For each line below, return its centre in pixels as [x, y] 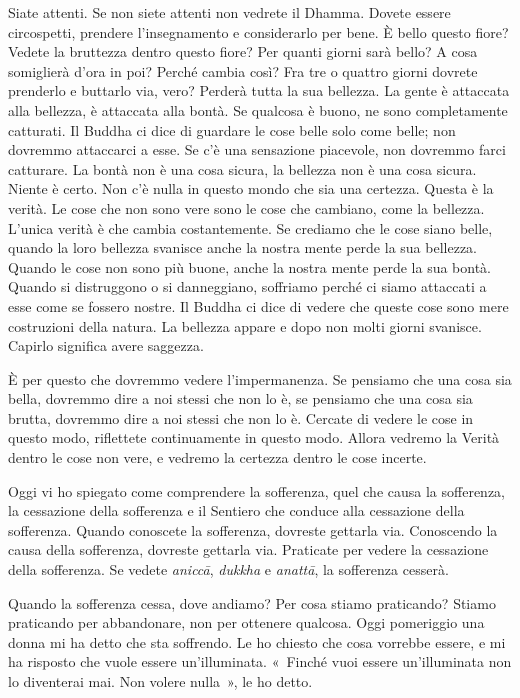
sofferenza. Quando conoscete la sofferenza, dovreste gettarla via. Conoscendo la [253, 529]
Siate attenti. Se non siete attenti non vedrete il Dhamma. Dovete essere [229, 12]
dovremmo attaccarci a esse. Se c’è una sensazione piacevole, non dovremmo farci [257, 149]
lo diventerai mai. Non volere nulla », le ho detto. [160, 681]
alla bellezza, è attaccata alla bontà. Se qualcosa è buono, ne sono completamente [258, 109]
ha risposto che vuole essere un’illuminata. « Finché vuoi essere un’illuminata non [260, 661]
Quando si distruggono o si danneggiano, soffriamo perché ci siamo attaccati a [247, 286]
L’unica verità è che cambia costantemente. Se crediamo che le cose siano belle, [250, 227]
